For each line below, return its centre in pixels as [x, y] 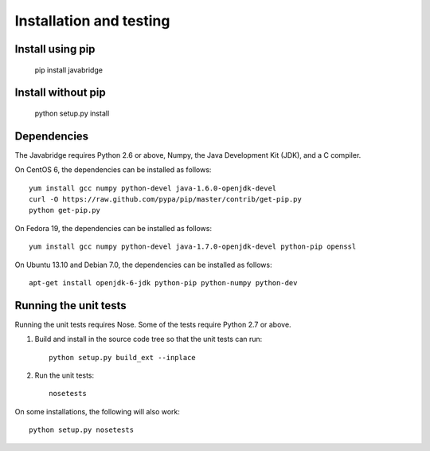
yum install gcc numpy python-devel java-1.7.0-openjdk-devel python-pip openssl [193, 247]
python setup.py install [72, 113]
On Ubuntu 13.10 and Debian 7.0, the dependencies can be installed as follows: [143, 265]
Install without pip [61, 93]
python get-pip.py [65, 210]
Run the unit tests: [64, 375]
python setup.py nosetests [82, 430]
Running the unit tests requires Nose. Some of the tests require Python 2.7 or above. [153, 324]
